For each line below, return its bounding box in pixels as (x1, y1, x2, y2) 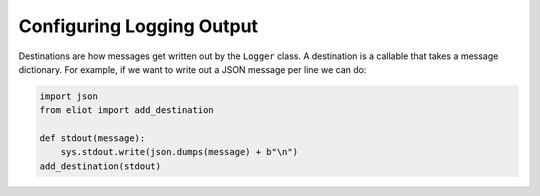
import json (39, 90, 99, 102)
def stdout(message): (39, 133, 146, 144)
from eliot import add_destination (39, 105, 214, 116)
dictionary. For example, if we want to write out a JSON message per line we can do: (18, 63, 367, 75)
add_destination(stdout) (39, 160, 162, 172)
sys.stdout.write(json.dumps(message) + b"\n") (60, 146, 299, 158)
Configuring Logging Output (18, 15, 259, 37)
